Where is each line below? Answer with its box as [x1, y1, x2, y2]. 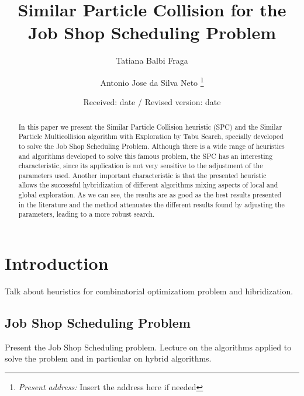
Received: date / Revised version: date [83, 96, 221, 108]
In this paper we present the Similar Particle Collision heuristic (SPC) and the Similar [18, 121, 282, 131]
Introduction [5, 251, 109, 275]
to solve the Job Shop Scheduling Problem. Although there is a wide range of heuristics [18, 141, 285, 151]
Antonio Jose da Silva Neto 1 [100, 74, 204, 88]
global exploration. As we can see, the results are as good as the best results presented [18, 190, 282, 200]
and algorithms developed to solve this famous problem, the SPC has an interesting [18, 151, 273, 161]
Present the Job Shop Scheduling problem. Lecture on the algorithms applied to [5, 341, 292, 353]
